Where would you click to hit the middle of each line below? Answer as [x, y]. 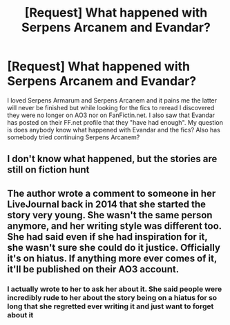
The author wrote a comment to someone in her [112, 193]
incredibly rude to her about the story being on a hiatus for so [112, 297]
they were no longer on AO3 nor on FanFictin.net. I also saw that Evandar [111, 115]
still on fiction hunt [48, 170]
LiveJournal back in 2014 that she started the [106, 204]
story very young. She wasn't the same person [110, 215]
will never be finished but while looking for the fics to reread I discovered [111, 107]
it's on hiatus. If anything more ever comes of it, [112, 258]
